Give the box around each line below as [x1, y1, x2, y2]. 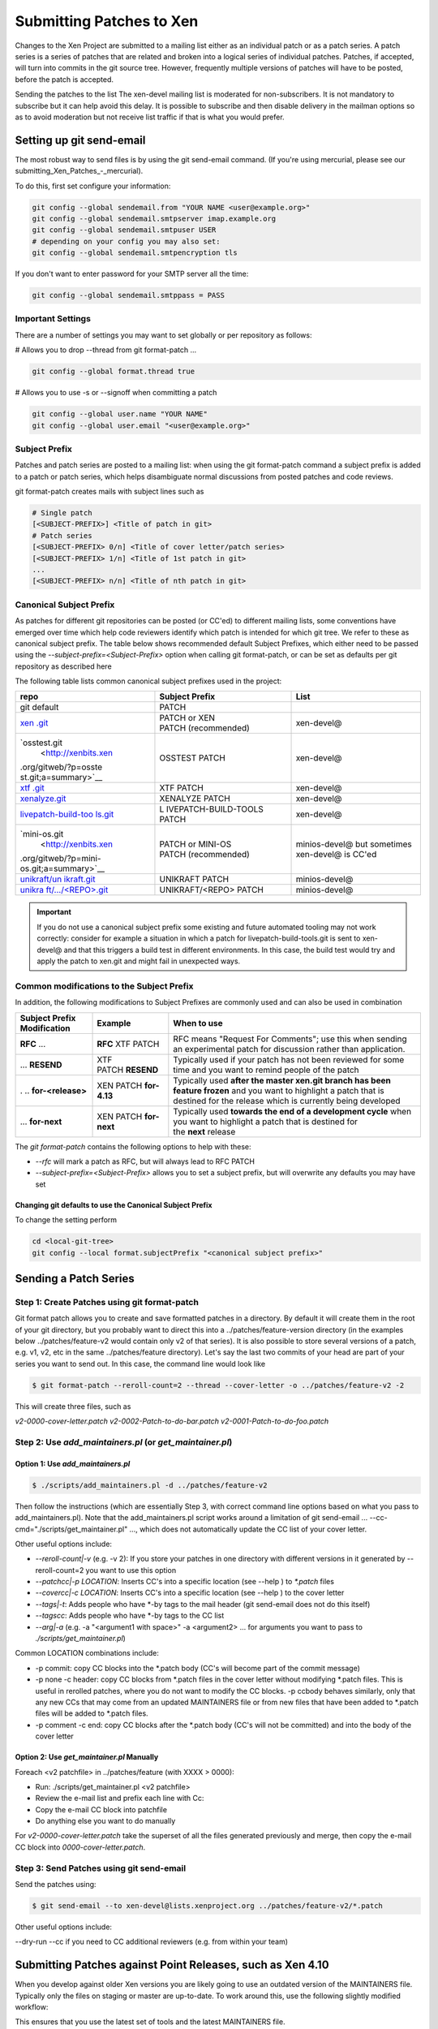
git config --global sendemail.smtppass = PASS [32, 291, 225, 300]
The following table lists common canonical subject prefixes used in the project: [15, 676, 282, 686]
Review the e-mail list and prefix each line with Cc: [35, 1794, 204, 1803]
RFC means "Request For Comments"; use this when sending [173, 1033, 407, 1045]
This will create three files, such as [15, 1401, 131, 1411]
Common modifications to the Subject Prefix [15, 980, 194, 992]
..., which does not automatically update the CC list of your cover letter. [129, 1524, 367, 1534]
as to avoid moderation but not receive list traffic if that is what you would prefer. [15, 112, 285, 122]
